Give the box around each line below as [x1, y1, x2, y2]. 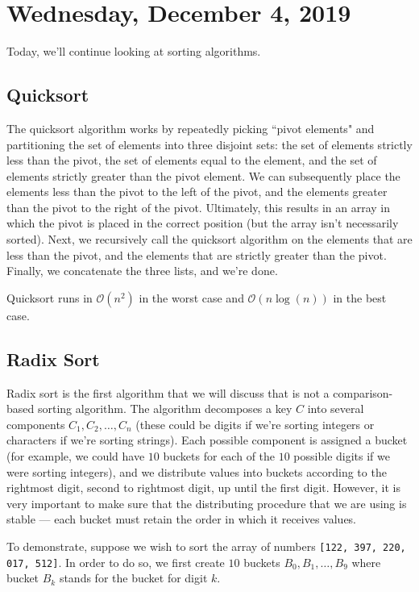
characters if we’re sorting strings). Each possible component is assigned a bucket [6, 431, 408, 448]
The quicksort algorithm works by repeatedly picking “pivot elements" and [6, 119, 375, 136]
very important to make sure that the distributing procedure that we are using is [6, 494, 407, 511]
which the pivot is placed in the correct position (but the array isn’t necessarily [6, 215, 399, 231]
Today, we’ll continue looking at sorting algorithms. [6, 43, 261, 60]
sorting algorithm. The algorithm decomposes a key [37, 400, 292, 417]
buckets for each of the [163, 448, 276, 465]
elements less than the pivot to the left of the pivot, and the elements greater [6, 183, 388, 200]
